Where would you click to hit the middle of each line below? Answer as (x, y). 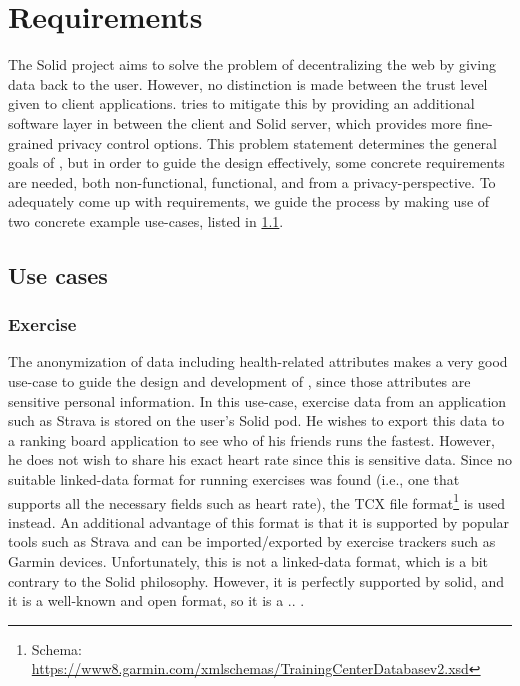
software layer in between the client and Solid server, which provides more (235, 122)
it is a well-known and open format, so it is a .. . (156, 600)
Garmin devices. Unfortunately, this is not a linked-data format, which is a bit (248, 561)
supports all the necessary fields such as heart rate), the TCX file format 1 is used (257, 501)
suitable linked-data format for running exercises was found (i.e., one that (234, 479)
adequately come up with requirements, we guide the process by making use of (249, 201)
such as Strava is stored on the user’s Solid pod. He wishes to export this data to (256, 420)
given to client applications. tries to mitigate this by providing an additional (241, 103)
